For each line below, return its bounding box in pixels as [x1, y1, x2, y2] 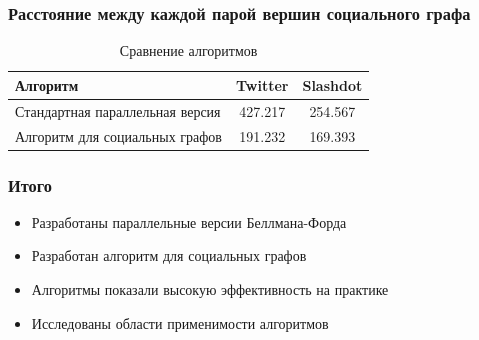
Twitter [235, 74, 289, 95]
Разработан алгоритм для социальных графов [31, 245, 307, 266]
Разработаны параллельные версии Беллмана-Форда [31, 211, 347, 232]
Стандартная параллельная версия [15, 100, 221, 121]
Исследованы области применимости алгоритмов [31, 312, 329, 333]
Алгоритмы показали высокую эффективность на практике [31, 279, 389, 299]
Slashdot [302, 74, 363, 95]
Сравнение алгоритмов [119, 40, 258, 61]
